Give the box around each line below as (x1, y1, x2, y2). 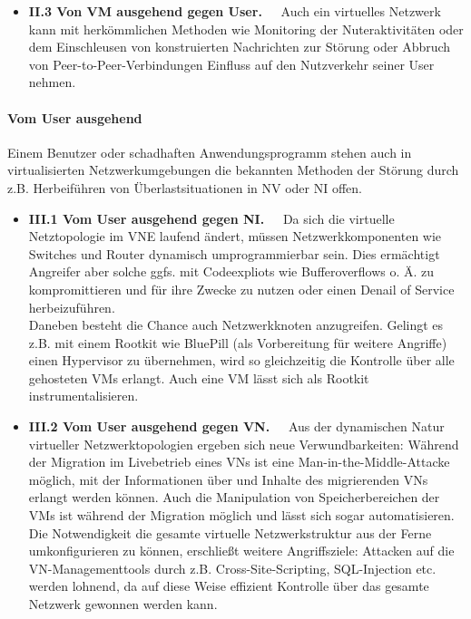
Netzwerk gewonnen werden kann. (28, 595, 218, 614)
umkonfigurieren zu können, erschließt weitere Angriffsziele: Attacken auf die (28, 541, 455, 560)
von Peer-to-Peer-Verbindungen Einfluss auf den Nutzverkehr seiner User (28, 54, 435, 73)
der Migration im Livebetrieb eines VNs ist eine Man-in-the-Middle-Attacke (28, 452, 450, 471)
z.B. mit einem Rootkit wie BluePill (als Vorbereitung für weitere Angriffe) (28, 333, 447, 352)
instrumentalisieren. (28, 386, 139, 405)
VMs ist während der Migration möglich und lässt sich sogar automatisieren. (28, 506, 455, 525)
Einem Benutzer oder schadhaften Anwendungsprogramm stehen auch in (7, 142, 412, 161)
